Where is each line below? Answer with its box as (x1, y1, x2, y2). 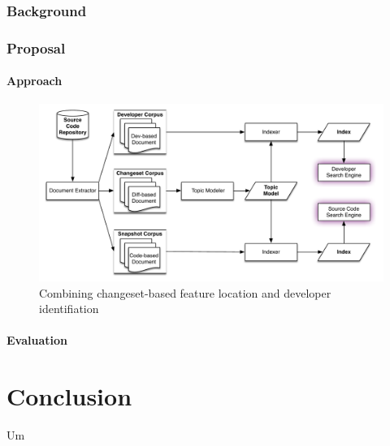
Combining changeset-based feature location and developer (39, 284, 331, 301)
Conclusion (6, 380, 132, 413)
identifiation (39, 300, 99, 317)
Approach (6, 72, 63, 89)
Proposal (6, 37, 66, 58)
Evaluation (6, 332, 67, 349)
